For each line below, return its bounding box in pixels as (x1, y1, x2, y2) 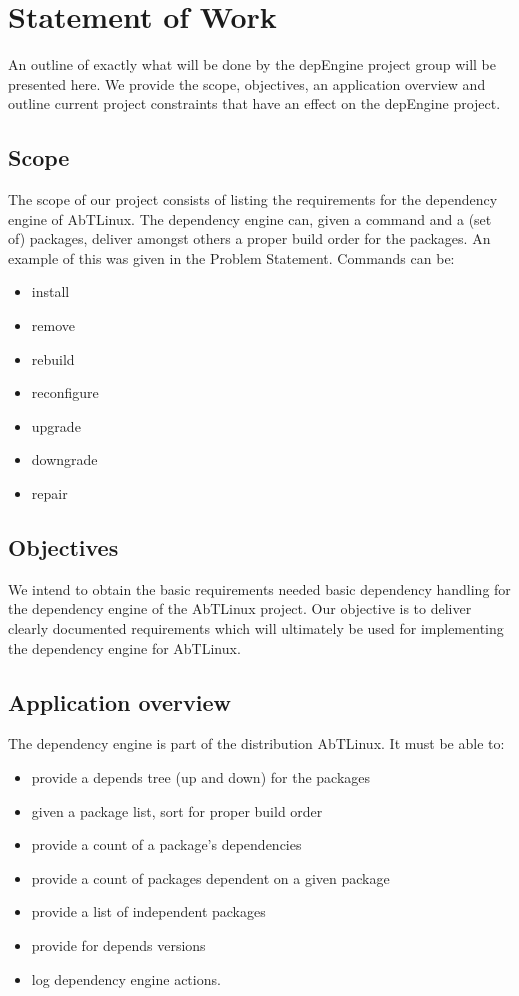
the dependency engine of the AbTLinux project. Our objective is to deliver (8, 598, 472, 619)
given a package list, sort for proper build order (31, 800, 323, 821)
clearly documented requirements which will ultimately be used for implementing (8, 618, 504, 639)
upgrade (31, 415, 81, 436)
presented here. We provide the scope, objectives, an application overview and (8, 73, 486, 94)
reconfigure (31, 382, 99, 403)
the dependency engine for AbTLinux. (8, 637, 241, 658)
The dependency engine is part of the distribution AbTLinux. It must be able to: (8, 733, 505, 754)
